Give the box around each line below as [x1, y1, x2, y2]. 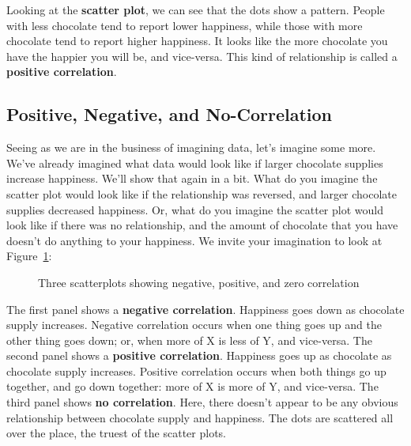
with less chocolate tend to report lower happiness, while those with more [6, 17, 363, 33]
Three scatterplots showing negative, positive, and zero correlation [38, 274, 360, 290]
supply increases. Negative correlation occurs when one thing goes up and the [6, 316, 382, 333]
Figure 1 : [6, 248, 52, 264]
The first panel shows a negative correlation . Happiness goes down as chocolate [6, 300, 405, 317]
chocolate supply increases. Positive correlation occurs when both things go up [6, 362, 386, 379]
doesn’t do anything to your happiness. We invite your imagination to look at [6, 232, 383, 248]
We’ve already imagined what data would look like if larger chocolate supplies [6, 154, 383, 171]
